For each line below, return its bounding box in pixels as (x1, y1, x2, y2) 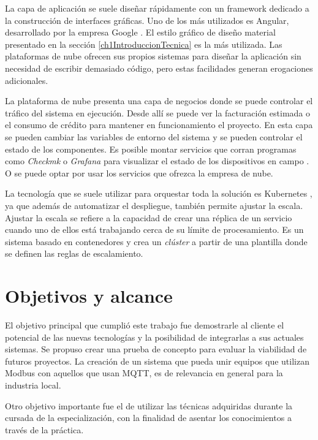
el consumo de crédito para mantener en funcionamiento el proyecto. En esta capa (5, 118, 313, 131)
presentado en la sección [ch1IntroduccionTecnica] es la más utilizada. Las (5, 37, 282, 50)
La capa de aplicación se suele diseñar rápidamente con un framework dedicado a (5, 2, 309, 14)
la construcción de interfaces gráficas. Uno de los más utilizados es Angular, (5, 13, 289, 26)
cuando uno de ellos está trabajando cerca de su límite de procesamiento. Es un (5, 223, 304, 236)
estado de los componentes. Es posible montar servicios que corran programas (5, 142, 297, 155)
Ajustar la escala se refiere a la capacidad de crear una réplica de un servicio (5, 211, 292, 224)
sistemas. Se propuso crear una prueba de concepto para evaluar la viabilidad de (5, 343, 307, 355)
